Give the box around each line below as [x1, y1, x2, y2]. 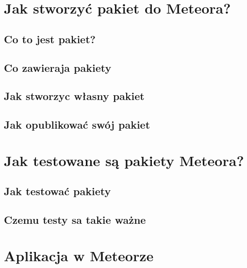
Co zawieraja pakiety [4, 60, 112, 75]
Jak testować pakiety [4, 184, 111, 199]
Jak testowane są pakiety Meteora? [4, 150, 244, 170]
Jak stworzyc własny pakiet [4, 88, 145, 103]
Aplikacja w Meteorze [4, 245, 154, 265]
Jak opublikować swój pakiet [4, 117, 150, 132]
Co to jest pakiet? [4, 31, 96, 46]
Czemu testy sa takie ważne [4, 212, 146, 227]
